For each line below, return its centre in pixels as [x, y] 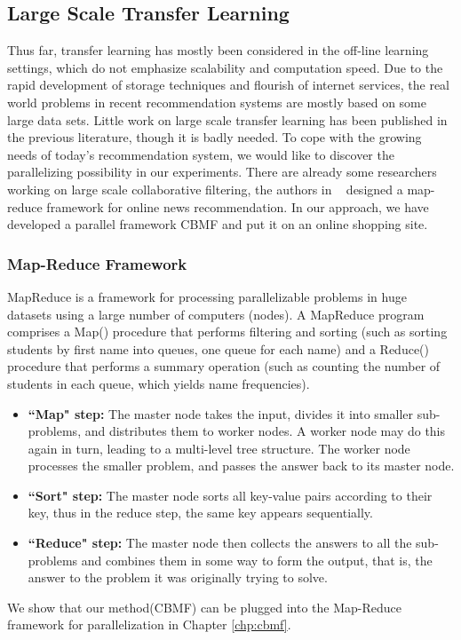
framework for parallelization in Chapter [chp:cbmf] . [149, 624]
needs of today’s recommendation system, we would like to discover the [201, 154]
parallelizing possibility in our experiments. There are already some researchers [222, 172]
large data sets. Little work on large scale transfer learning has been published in [227, 119]
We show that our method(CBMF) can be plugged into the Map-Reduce [205, 607]
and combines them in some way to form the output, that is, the [257, 560]
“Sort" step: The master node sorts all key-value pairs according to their [230, 495]
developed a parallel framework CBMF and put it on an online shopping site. [218, 224]
